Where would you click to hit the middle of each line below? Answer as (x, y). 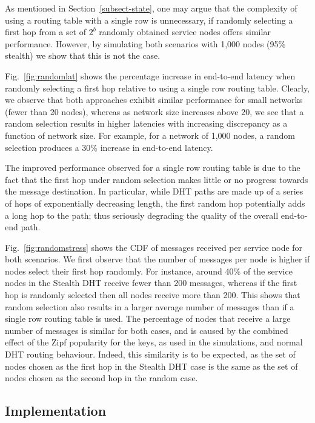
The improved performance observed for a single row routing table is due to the (153, 168)
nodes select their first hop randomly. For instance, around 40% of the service (149, 271)
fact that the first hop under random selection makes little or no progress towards (157, 179)
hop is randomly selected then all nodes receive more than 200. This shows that (153, 295)
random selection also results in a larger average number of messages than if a (150, 306)
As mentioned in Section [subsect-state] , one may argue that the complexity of (151, 8)
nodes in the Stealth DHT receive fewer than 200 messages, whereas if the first (151, 283)
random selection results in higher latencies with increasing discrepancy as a (146, 123)
